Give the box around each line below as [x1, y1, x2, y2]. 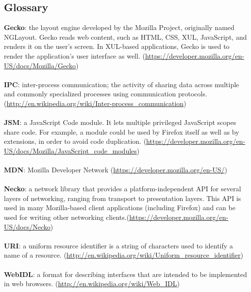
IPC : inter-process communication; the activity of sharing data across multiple [4, 79, 239, 89]
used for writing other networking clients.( [4, 212, 130, 222]
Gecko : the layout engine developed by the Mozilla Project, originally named [4, 22, 234, 32]
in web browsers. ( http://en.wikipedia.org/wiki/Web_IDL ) [4, 278, 180, 289]
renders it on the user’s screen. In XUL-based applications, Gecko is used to [4, 41, 230, 51]
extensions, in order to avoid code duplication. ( [4, 136, 147, 146]
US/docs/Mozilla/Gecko [4, 60, 76, 70]
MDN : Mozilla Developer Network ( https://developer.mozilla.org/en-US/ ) [4, 165, 227, 175]
